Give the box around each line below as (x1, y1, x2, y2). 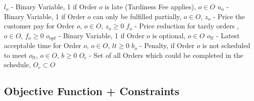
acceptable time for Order (4, 40, 81, 50)
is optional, (152, 30, 186, 40)
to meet (4, 50, 27, 60)
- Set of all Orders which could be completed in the (89, 50, 243, 60)
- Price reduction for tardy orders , (134, 21, 239, 31)
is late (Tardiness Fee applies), (104, 1, 196, 11)
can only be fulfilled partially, (93, 11, 181, 21)
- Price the (213, 11, 245, 21)
